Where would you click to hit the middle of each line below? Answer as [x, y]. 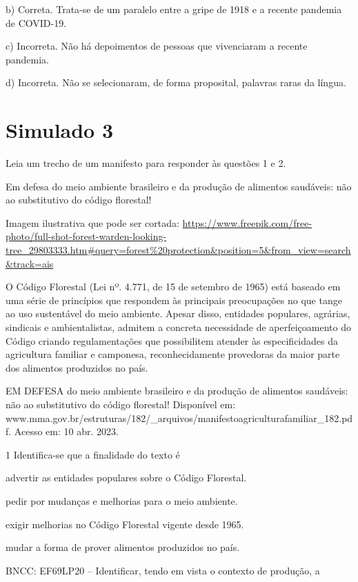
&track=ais [30, 263]
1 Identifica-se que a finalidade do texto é [93, 454]
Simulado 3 [60, 130]
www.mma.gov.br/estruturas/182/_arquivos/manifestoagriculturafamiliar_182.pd [179, 418]
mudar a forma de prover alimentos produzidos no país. [123, 547]
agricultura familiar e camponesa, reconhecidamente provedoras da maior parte [173, 354]
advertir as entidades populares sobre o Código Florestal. [126, 478]
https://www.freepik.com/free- [247, 222]
